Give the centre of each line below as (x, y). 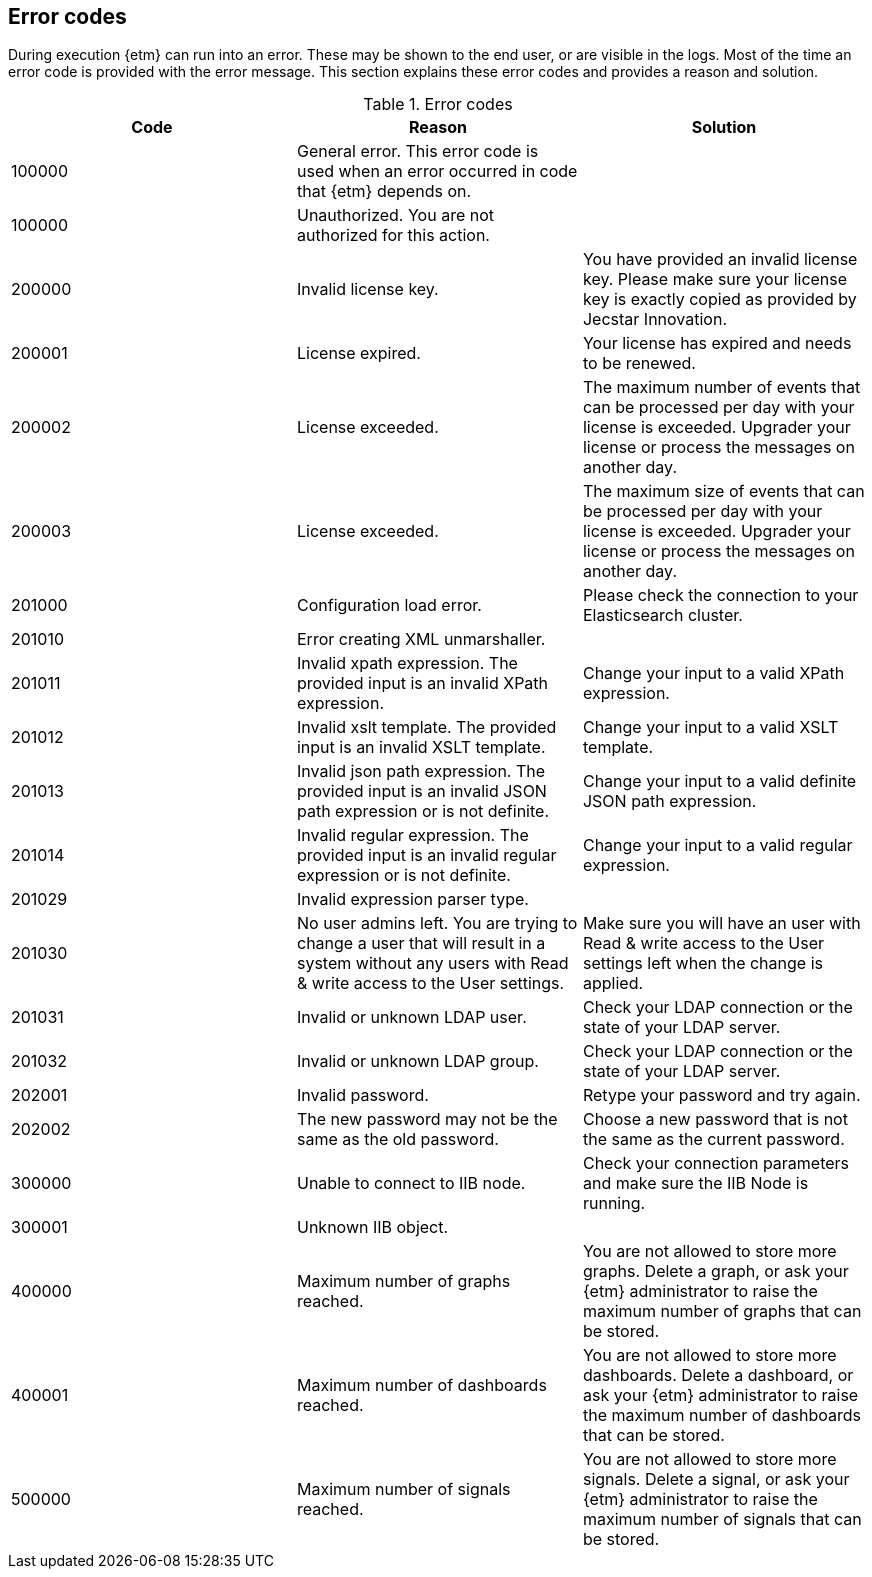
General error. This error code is (417, 151)
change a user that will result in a (421, 943)
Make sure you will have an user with (721, 923)
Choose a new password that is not (715, 1119)
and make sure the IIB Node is (695, 1183)
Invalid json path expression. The (421, 771)
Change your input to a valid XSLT (710, 727)
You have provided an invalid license (720, 259)
